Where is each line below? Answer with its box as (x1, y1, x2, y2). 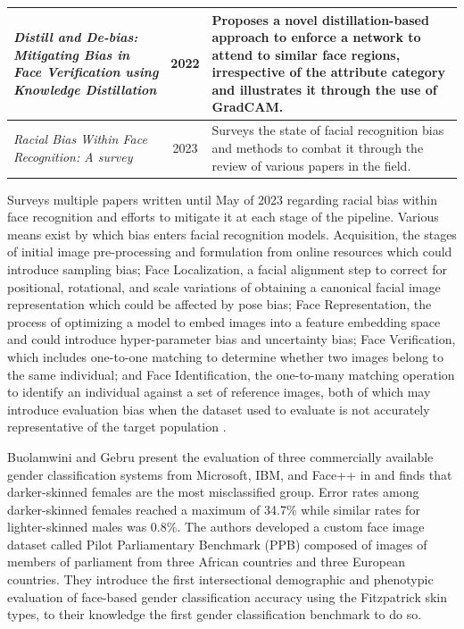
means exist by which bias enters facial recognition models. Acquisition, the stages (7, 224, 457, 243)
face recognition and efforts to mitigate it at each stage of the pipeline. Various (7, 207, 439, 226)
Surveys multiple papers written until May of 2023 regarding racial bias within (7, 189, 437, 208)
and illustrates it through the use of (211, 80, 437, 98)
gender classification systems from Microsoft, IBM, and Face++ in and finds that (7, 465, 452, 483)
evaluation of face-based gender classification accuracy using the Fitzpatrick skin (7, 587, 448, 606)
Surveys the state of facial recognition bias (211, 121, 444, 139)
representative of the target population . (7, 417, 227, 436)
